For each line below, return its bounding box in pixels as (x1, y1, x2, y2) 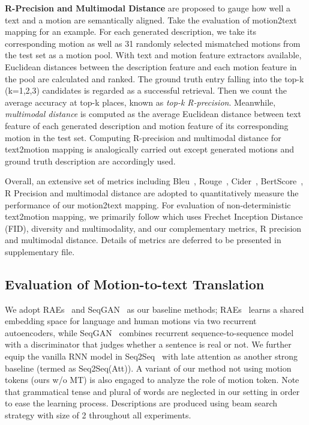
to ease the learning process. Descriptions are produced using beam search (5, 397, 277, 409)
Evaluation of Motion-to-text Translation (5, 274, 265, 293)
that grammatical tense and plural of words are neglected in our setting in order (5, 385, 300, 397)
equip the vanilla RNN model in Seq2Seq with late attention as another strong (5, 350, 298, 363)
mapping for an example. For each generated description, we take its (5, 25, 256, 38)
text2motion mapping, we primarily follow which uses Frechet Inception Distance (5, 210, 303, 223)
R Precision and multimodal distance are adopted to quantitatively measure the (5, 186, 299, 199)
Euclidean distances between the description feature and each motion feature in (5, 60, 297, 73)
